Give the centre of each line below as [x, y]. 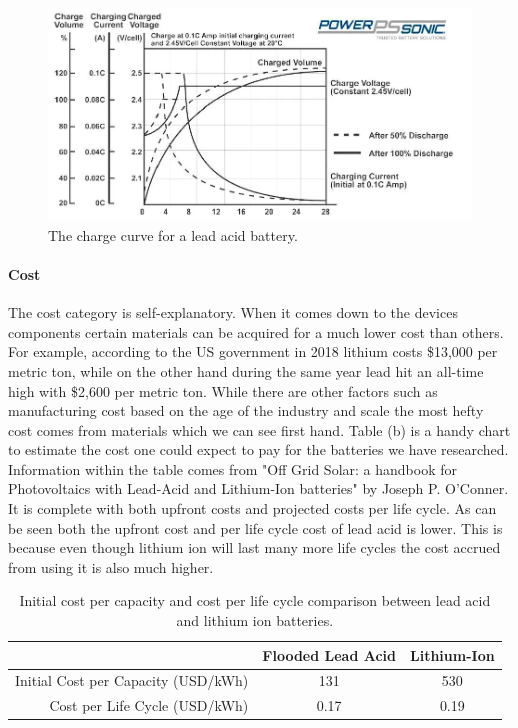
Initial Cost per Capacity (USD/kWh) [132, 680]
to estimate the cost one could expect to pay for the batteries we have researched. [258, 449]
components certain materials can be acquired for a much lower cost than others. [256, 331]
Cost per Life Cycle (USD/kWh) [149, 705]
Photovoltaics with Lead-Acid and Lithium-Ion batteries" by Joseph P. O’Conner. [258, 488]
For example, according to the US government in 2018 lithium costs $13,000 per [253, 351]
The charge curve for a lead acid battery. [173, 234]
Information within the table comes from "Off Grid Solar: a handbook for [232, 468]
